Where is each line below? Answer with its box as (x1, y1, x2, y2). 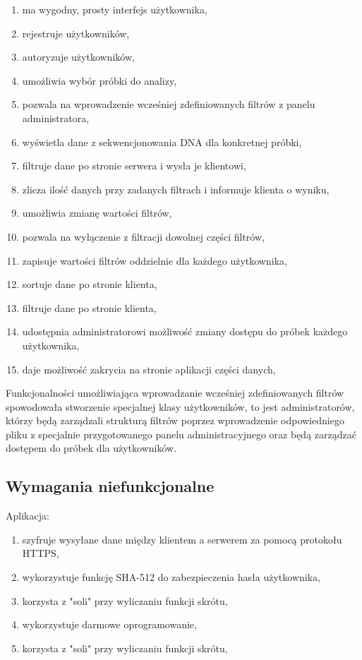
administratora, (22, 110, 90, 125)
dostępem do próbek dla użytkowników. (6, 440, 177, 455)
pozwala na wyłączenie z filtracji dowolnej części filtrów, (22, 229, 265, 244)
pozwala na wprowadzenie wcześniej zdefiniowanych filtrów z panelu (22, 97, 315, 112)
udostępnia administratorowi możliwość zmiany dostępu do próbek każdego (22, 324, 348, 339)
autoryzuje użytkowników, (22, 49, 135, 64)
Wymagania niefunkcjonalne (6, 475, 215, 497)
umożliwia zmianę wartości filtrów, (22, 205, 172, 220)
